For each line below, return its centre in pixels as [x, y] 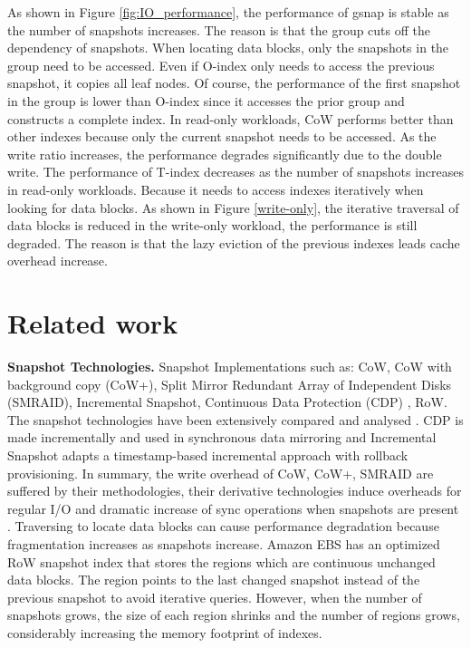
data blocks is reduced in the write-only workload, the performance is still [212, 225]
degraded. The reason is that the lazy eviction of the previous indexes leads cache [234, 242]
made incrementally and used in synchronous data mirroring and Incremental [222, 437]
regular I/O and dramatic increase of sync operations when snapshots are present [233, 508]
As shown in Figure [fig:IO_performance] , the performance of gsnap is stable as [228, 12]
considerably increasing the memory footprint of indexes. [165, 632]
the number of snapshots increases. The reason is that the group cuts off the [219, 29]
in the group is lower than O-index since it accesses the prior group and [206, 100]
